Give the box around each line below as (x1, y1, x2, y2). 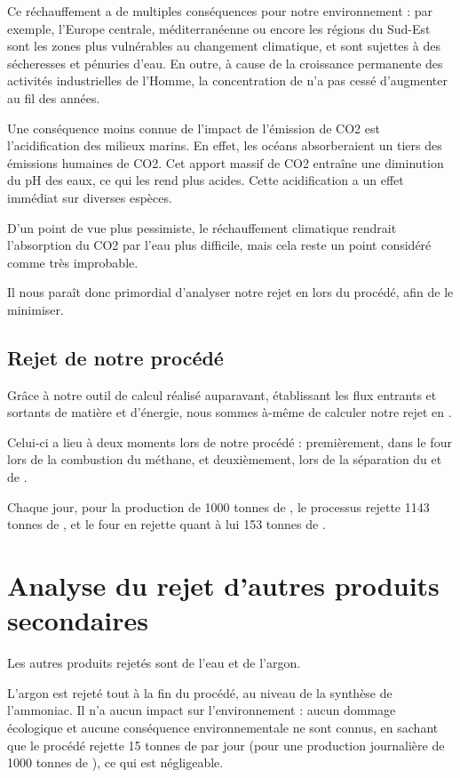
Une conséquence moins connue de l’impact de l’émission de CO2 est (7, 118, 380, 137)
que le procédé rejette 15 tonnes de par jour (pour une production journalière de (7, 735, 445, 754)
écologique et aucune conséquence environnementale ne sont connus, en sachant (7, 718, 439, 736)
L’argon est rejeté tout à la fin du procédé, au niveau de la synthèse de (7, 683, 393, 702)
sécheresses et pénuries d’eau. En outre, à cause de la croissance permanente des (7, 53, 443, 72)
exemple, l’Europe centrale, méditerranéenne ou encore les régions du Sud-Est (7, 19, 431, 37)
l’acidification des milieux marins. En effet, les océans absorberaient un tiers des (7, 136, 442, 155)
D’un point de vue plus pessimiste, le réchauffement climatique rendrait (7, 218, 397, 237)
